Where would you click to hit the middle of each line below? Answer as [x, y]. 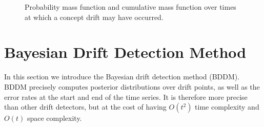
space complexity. [54, 118]
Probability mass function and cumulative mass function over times [130, 7]
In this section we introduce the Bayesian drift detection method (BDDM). [122, 77]
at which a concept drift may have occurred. [94, 17]
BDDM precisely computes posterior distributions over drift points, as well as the [132, 86]
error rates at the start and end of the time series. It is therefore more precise [126, 97]
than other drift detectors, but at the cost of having [85, 107]
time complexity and [227, 107]
